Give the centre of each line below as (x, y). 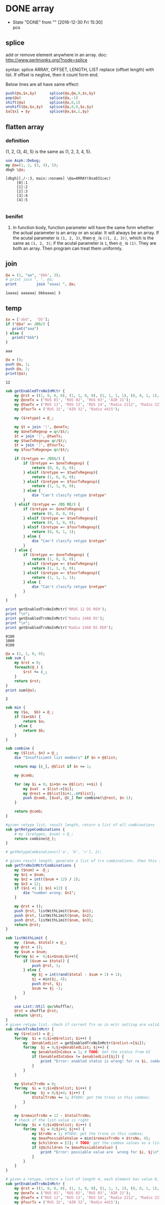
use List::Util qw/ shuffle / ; (44, 1006)
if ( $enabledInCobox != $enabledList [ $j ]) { (78, 1057)
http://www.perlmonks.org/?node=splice (47, 60)
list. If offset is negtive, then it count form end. (52, 75)
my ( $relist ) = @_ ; (34, 1034)
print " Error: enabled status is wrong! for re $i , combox (102, 1061)
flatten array (25, 127)
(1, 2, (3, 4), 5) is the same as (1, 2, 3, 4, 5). (49, 151)
